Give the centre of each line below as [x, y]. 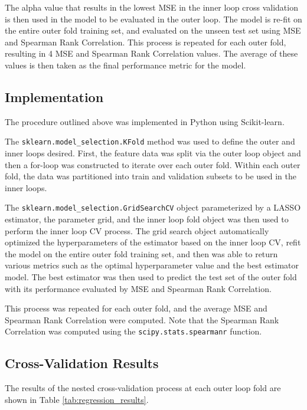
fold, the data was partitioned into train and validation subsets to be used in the [151, 176]
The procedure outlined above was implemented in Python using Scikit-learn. [145, 121]
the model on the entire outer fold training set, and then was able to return [141, 253]
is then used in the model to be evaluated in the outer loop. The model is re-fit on [153, 19]
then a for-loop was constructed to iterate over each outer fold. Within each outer [153, 164]
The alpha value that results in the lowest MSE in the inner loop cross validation [151, 7]
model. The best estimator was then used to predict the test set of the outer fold [151, 277]
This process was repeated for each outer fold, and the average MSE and [136, 308]
